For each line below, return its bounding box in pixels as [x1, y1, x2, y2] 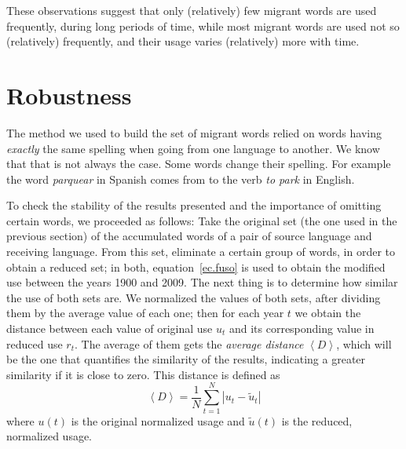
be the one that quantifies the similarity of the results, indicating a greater [6, 351, 366, 367]
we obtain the [294, 305, 361, 321]
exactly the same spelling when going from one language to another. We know [6, 140, 380, 156]
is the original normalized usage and [71, 412, 245, 429]
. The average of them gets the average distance [74, 335, 304, 352]
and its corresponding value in [229, 320, 375, 337]
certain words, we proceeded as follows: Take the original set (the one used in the [6, 212, 397, 228]
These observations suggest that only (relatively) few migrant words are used [6, 2, 377, 18]
